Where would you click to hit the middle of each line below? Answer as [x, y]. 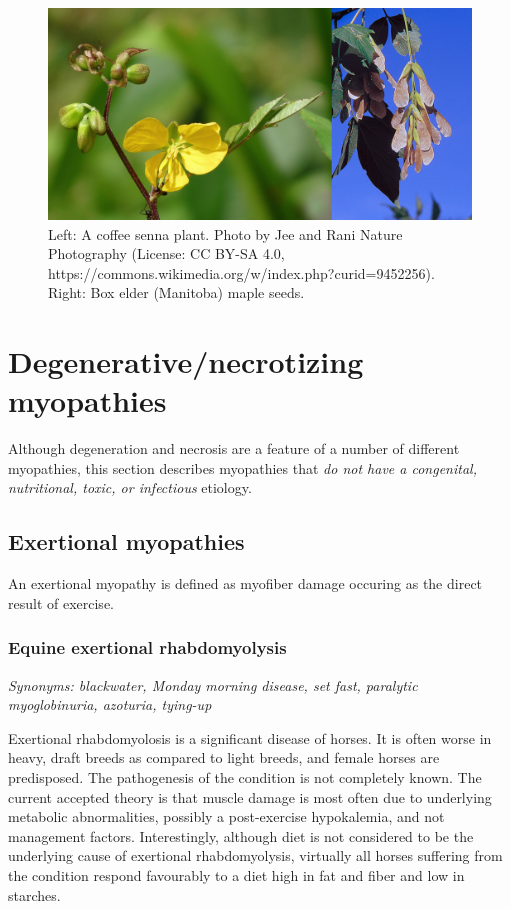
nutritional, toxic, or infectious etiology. [130, 487]
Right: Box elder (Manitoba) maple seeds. [176, 292]
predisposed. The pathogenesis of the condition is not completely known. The [245, 777]
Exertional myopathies [126, 541]
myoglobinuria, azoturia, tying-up [110, 704]
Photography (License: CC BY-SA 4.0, [166, 253]
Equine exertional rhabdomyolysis [147, 647]
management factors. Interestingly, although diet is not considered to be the [241, 835]
